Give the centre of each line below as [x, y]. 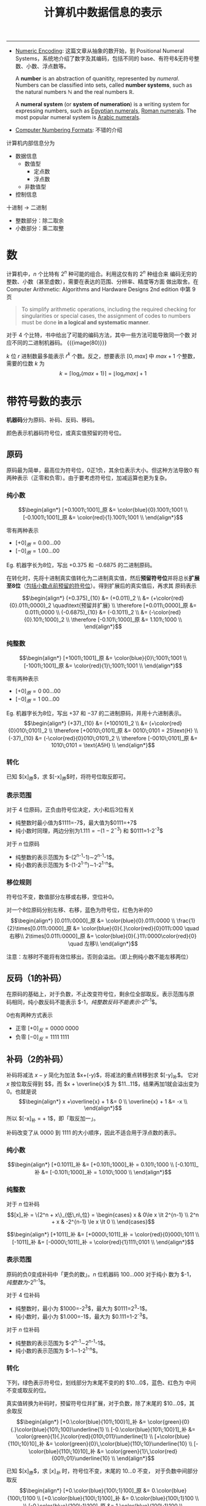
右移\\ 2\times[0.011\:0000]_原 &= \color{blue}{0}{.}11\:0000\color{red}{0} [103, 936]
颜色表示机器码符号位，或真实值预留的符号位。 [65, 433]
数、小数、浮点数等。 [42, 66]
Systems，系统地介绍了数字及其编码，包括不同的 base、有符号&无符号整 [107, 58]
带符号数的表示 [44, 402]
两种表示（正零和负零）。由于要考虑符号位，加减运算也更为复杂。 [88, 477]
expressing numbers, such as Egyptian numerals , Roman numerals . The [106, 111]
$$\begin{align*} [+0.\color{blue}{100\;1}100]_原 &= [85, 1491]
